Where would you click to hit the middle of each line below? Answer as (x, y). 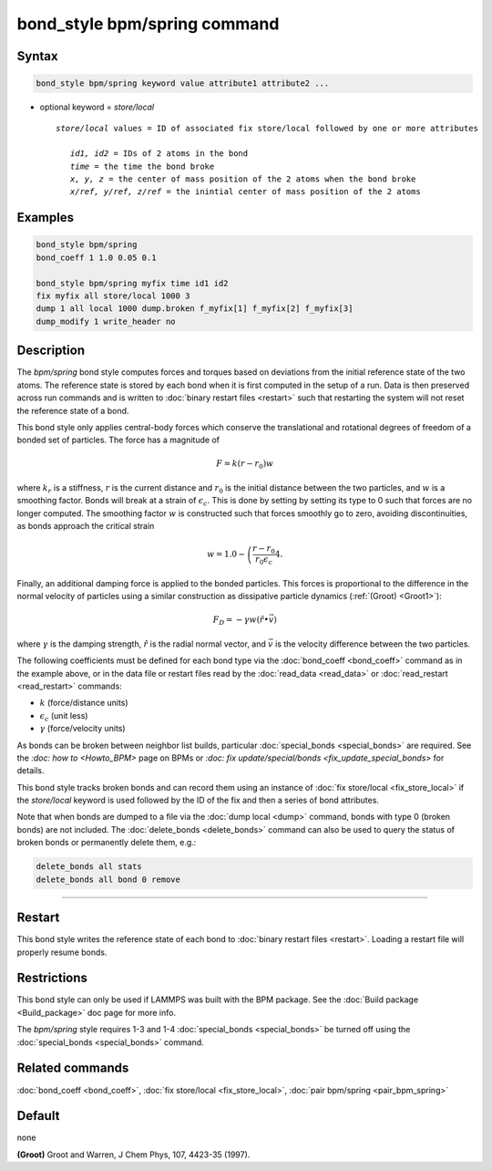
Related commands (73, 1068)
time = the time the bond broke (142, 166)
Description (51, 351)
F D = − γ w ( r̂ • (241, 621)
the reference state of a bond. (73, 410)
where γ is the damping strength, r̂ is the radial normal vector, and (141, 644)
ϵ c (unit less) (64, 716)
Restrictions (52, 978)
